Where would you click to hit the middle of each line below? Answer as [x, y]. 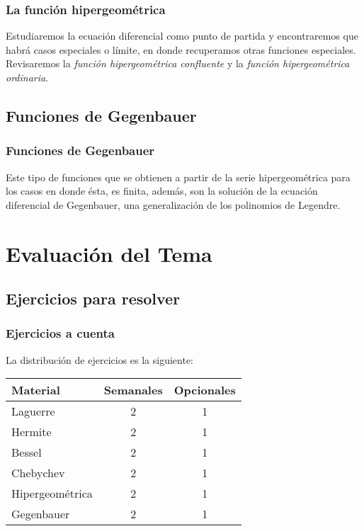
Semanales [133, 390]
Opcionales [205, 390]
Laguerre [33, 411]
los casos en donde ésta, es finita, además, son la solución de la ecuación [162, 191]
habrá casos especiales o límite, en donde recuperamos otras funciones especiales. [181, 49]
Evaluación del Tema [109, 253]
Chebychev [38, 473]
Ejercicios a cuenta [60, 333]
